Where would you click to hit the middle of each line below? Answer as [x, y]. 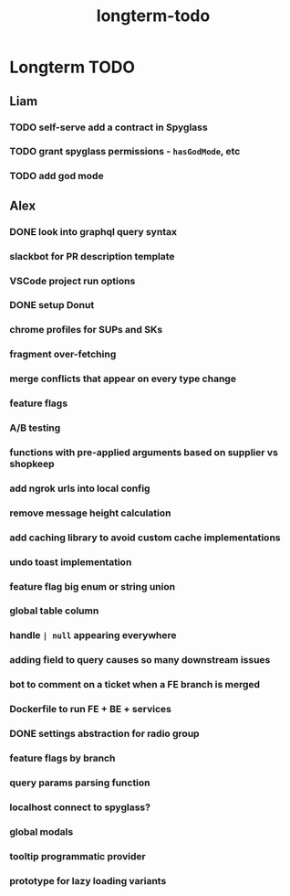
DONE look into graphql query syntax [93, 231]
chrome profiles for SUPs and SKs [86, 330]
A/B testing [35, 428]
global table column [54, 611]
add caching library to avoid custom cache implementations [145, 538]
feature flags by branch [62, 758]
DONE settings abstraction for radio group [104, 734]
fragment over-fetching [63, 355]
